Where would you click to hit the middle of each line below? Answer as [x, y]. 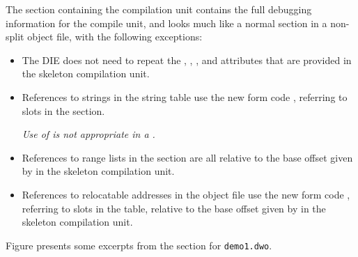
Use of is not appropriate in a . [88, 134]
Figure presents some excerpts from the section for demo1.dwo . [139, 245]
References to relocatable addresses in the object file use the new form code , [186, 194]
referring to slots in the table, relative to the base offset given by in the [174, 208]
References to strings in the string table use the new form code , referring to [185, 96]
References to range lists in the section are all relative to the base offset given [187, 157]
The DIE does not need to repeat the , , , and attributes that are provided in [187, 60]
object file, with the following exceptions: [115, 37]
